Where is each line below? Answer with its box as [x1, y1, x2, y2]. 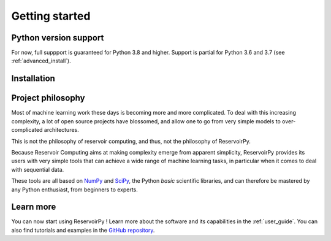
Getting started [11, 9, 91, 23]
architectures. [44, 126, 79, 134]
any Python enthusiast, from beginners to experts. [11, 186, 138, 193]
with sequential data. [11, 166, 64, 173]
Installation [11, 74, 55, 84]
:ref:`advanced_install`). [11, 57, 71, 64]
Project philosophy [11, 93, 85, 104]
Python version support [11, 33, 104, 43]
